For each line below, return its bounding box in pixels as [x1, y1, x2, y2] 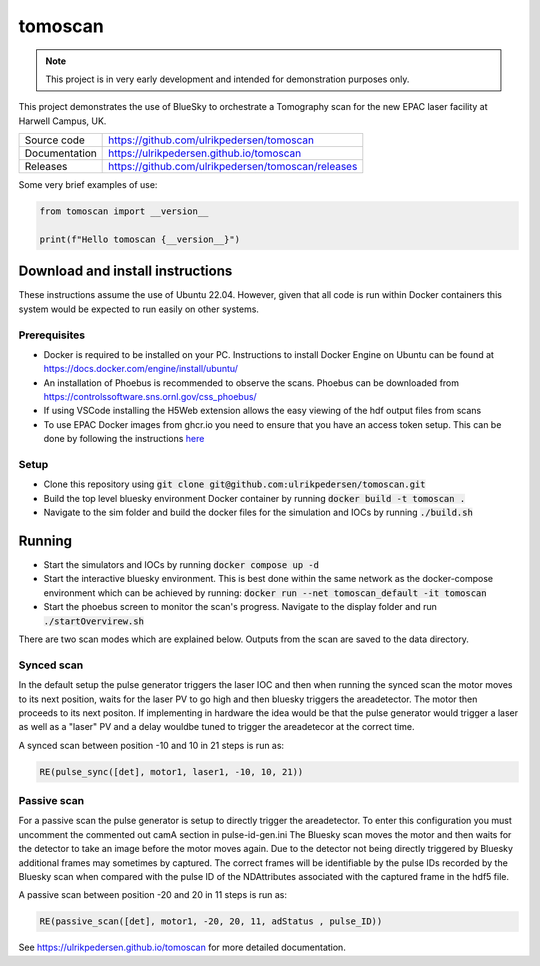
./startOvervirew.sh [43, 615, 145, 627]
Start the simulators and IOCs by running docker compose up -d [43, 559, 320, 571]
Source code [24, 133, 85, 147]
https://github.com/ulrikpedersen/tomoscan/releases [108, 160, 358, 174]
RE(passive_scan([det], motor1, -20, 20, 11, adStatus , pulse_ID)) [39, 916, 383, 927]
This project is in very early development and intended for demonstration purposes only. [45, 73, 410, 85]
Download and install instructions [18, 263, 233, 280]
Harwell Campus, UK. [18, 115, 107, 127]
